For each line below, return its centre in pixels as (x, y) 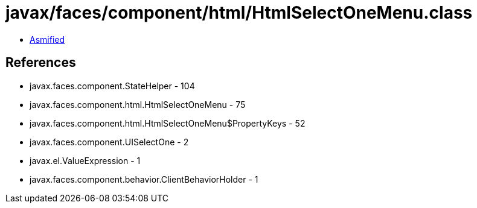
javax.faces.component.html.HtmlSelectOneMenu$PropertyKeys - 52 (168, 123)
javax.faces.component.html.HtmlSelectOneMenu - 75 (138, 104)
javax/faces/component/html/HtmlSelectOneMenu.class (239, 13)
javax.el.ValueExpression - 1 (85, 160)
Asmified (47, 39)
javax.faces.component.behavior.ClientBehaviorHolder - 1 (144, 179)
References (41, 63)
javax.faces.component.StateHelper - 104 (112, 86)
